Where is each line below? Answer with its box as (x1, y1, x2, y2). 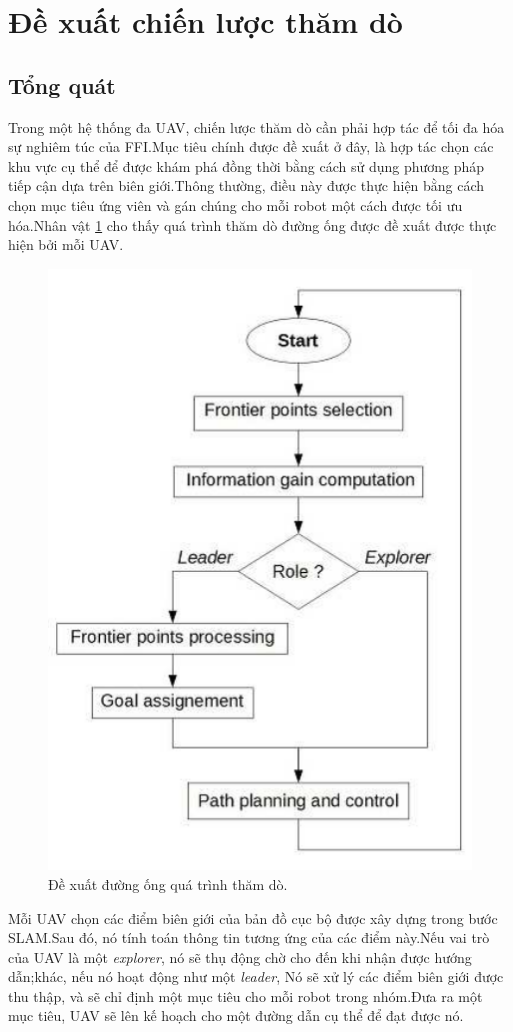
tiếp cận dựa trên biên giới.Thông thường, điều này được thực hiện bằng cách (8, 175, 485, 196)
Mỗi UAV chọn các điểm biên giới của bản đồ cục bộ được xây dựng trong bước (8, 907, 498, 928)
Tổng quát (8, 69, 116, 100)
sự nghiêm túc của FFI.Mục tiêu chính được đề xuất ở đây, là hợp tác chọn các (8, 136, 494, 157)
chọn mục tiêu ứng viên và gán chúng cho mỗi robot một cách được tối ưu (8, 194, 463, 215)
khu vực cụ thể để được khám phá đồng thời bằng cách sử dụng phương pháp (8, 155, 485, 176)
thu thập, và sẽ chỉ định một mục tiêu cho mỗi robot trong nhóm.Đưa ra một (8, 985, 483, 1006)
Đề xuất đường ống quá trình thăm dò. (48, 873, 288, 894)
